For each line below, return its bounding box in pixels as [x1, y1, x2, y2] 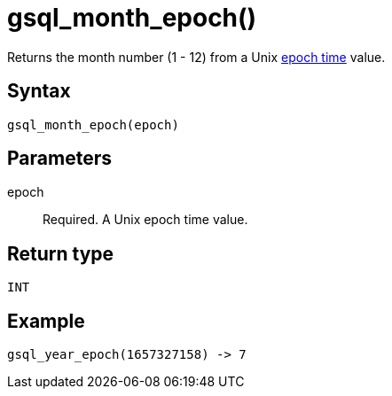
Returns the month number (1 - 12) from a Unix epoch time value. [7, 49, 386, 65]
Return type [7, 242, 114, 265]
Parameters [7, 147, 112, 170]
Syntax [7, 80, 71, 103]
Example [7, 309, 85, 332]
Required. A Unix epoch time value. [43, 212, 248, 228]
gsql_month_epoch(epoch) [7, 117, 179, 132]
